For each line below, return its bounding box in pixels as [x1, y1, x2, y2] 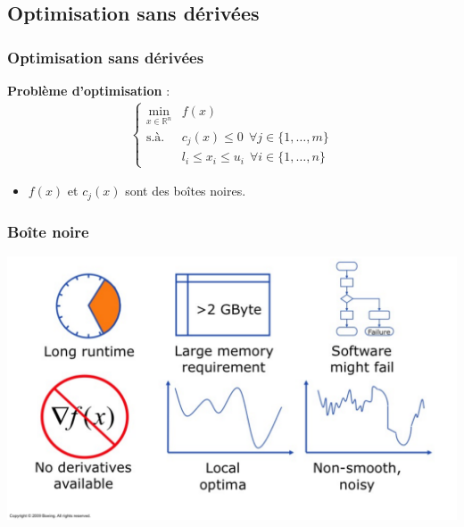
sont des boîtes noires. [125, 181, 246, 200]
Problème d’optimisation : [7, 81, 170, 99]
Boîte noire [7, 220, 89, 242]
